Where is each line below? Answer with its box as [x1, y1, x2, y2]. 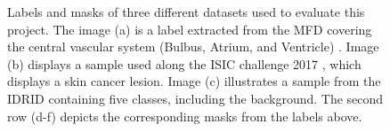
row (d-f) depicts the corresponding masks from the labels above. [7, 106, 362, 125]
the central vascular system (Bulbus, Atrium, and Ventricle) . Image [7, 37, 379, 56]
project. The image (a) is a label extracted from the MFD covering [7, 19, 372, 38]
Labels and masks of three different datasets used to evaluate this [7, 3, 365, 20]
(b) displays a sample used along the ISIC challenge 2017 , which [7, 54, 362, 73]
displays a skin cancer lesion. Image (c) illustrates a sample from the [7, 72, 381, 90]
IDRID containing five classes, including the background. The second [7, 89, 384, 107]
